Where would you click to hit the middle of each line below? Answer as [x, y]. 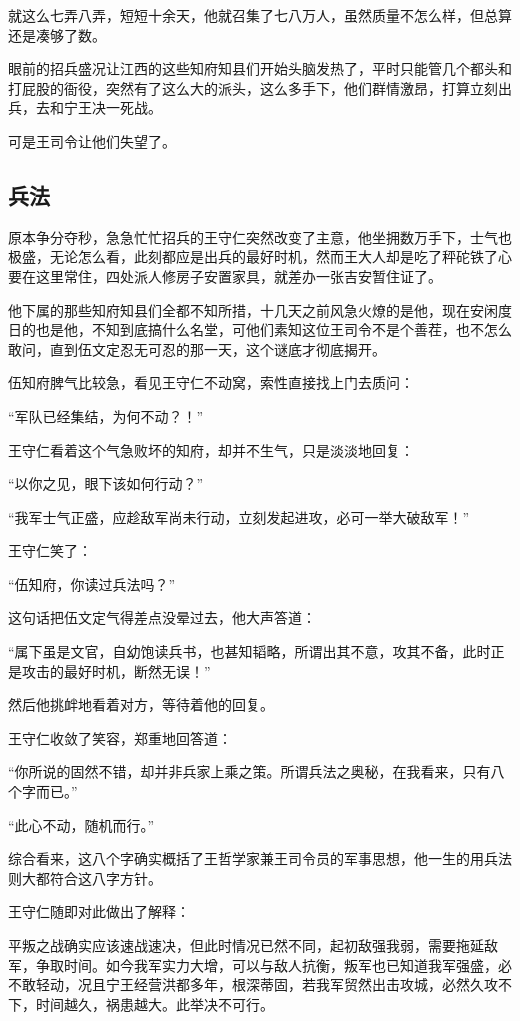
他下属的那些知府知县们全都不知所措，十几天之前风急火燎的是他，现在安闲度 [260, 309]
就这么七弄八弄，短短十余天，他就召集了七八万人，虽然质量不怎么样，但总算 [260, 15]
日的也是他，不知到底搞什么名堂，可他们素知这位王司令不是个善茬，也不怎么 [260, 329]
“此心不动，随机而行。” [81, 824]
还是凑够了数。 [57, 34]
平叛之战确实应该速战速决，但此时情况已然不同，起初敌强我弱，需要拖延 [246, 945]
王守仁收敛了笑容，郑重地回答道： [120, 737]
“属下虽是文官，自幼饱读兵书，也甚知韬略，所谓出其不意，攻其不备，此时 [249, 651]
